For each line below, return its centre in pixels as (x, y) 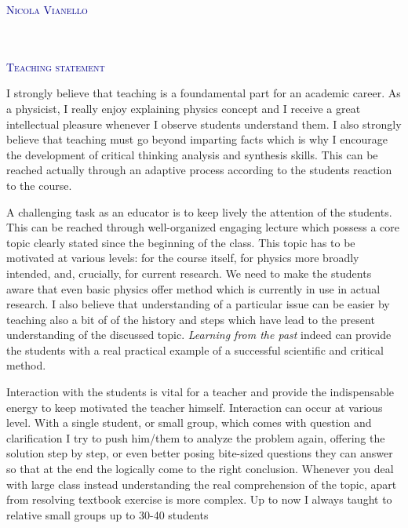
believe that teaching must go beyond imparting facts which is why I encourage (197, 139)
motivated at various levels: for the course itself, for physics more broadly (183, 258)
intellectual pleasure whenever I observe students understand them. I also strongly (204, 124)
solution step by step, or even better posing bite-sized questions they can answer (200, 453)
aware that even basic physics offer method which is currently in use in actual (193, 288)
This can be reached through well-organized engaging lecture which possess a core (203, 227)
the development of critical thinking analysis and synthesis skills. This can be (192, 154)
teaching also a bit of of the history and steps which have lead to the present (191, 319)
